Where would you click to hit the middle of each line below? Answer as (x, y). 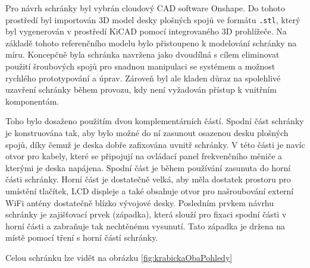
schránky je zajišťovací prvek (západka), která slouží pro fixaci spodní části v (146, 214)
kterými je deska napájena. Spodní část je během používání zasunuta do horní (148, 167)
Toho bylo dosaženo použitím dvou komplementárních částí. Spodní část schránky (155, 121)
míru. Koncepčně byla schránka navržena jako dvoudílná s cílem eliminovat (143, 54)
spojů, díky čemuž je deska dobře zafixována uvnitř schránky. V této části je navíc (155, 144)
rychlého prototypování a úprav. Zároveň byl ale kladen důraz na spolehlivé (143, 78)
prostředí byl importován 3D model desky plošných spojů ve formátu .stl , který (153, 19)
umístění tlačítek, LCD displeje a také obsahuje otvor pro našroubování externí (150, 190)
